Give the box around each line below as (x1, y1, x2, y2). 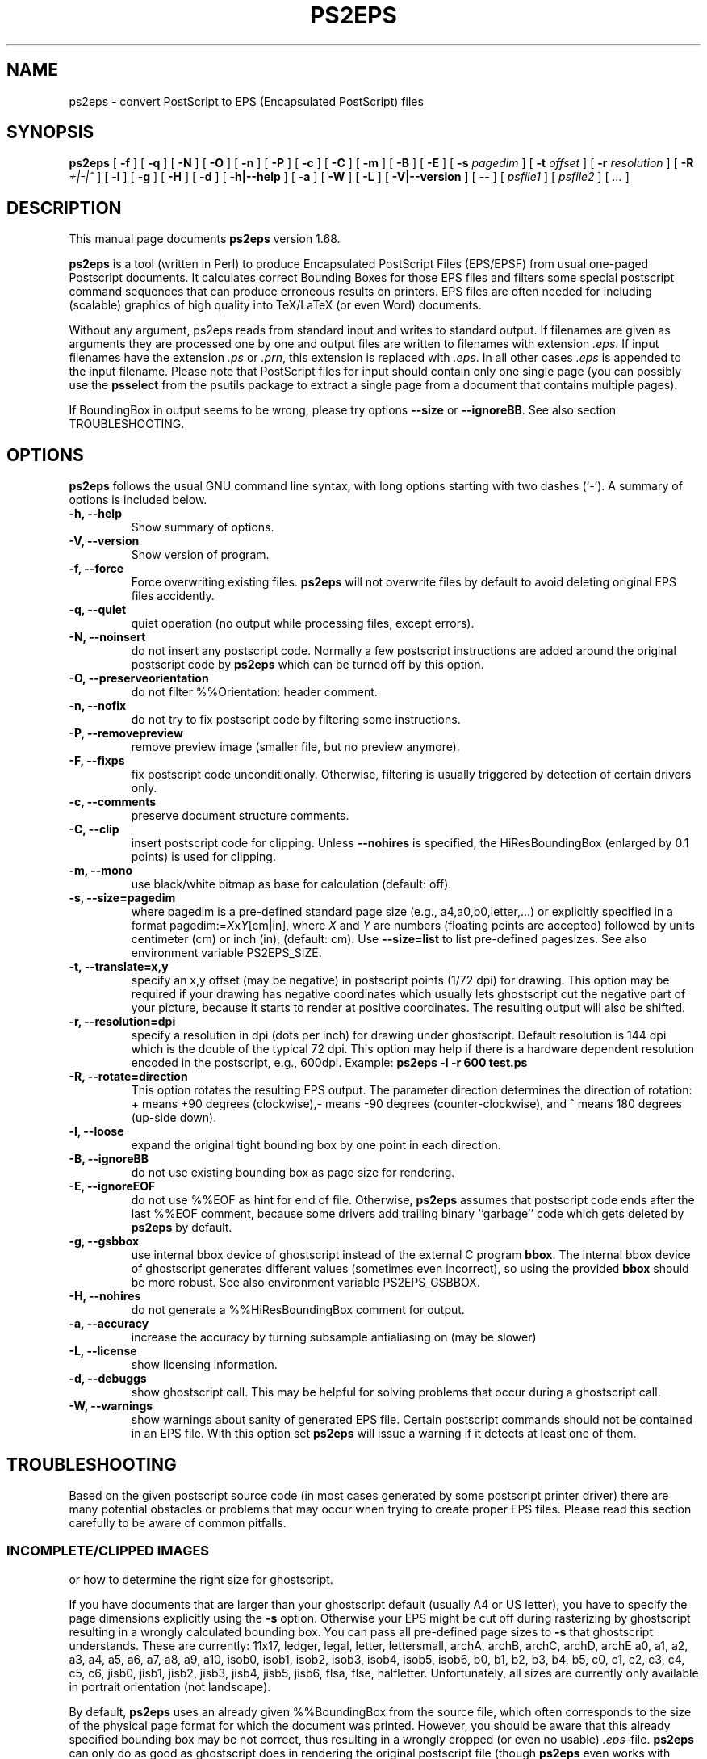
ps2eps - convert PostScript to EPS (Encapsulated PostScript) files (69, 94, 424, 108)
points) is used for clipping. (131, 850, 276, 864)
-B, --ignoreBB (69, 1152, 149, 1166)
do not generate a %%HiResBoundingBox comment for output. (131, 1303, 465, 1317)
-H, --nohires (69, 1289, 141, 1304)
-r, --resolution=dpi (69, 1014, 176, 1029)
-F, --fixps (69, 754, 125, 768)
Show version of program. (131, 548, 270, 562)
